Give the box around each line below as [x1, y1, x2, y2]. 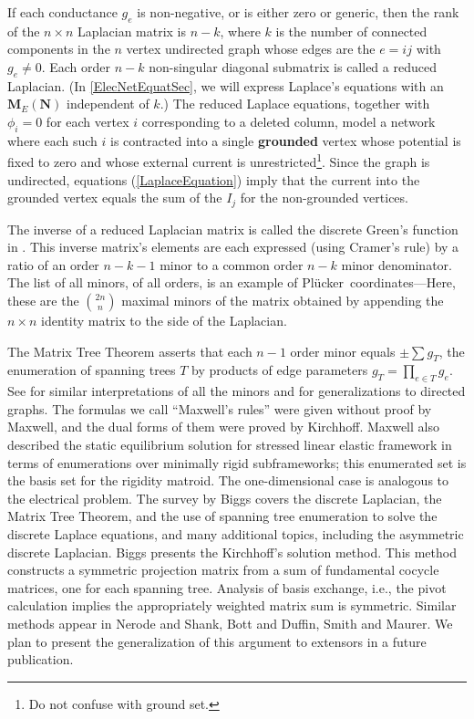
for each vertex [46, 111, 129, 130]
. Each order [41, 57, 111, 76]
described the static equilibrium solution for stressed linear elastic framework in [7, 435, 452, 453]
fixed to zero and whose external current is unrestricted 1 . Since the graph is [7, 150, 430, 172]
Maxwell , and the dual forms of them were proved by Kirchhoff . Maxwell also [7, 417, 439, 436]
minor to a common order [160, 255, 304, 274]
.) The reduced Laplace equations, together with [160, 94, 430, 113]
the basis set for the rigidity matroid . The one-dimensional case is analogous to [7, 471, 449, 490]
